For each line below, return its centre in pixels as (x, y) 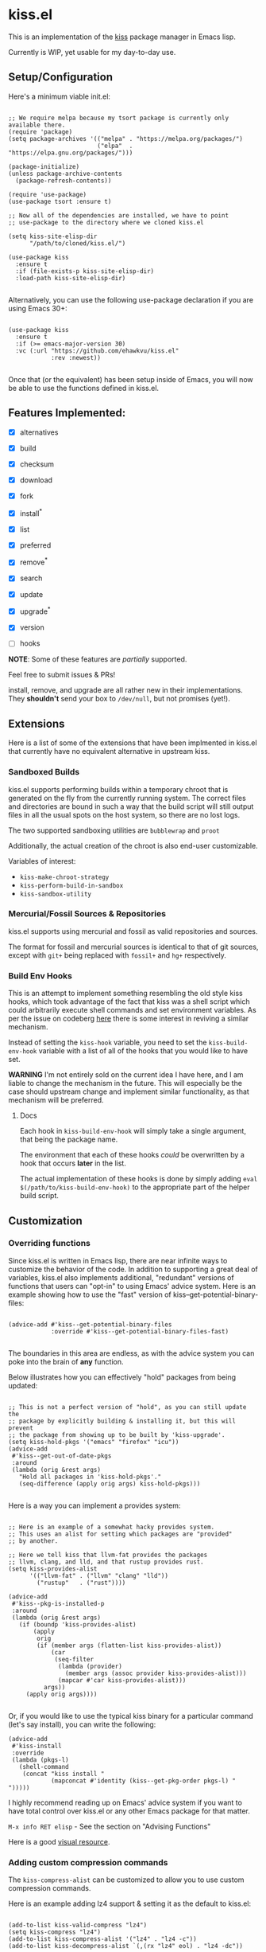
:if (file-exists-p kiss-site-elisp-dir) (85, 271)
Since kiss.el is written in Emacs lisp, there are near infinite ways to (118, 1260)
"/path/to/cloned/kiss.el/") (77, 243)
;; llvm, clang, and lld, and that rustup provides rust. (106, 1562)
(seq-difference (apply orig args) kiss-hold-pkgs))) (110, 1484)
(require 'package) (40, 132)
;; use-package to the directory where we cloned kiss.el (106, 222)
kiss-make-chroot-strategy (64, 877)
